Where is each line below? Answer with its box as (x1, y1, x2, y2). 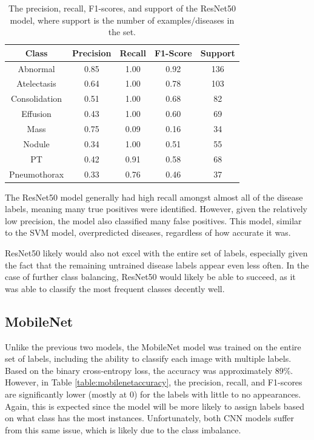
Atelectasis (16, 77, 56, 90)
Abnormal (18, 62, 55, 75)
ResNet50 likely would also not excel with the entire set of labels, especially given (5, 247, 308, 259)
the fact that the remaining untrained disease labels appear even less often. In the (5, 258, 309, 271)
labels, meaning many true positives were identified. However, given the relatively (5, 202, 307, 215)
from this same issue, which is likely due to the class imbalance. (5, 423, 241, 436)
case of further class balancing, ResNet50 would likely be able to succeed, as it (5, 270, 296, 283)
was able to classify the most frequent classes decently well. (5, 282, 225, 295)
